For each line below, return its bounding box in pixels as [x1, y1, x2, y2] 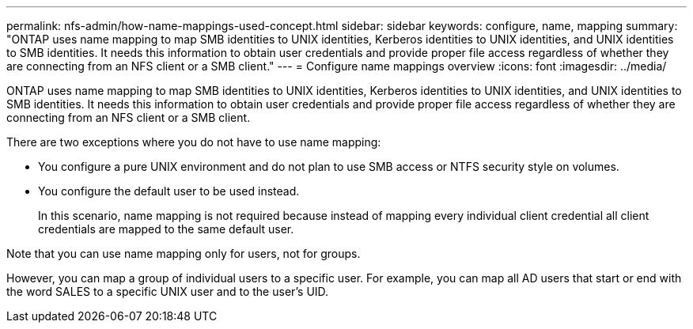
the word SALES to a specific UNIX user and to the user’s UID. [6, 285, 329, 298]
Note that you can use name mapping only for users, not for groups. [6, 247, 361, 260]
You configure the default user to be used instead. [38, 184, 300, 198]
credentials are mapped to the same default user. [38, 222, 294, 236]
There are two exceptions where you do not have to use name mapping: [6, 135, 381, 149]
